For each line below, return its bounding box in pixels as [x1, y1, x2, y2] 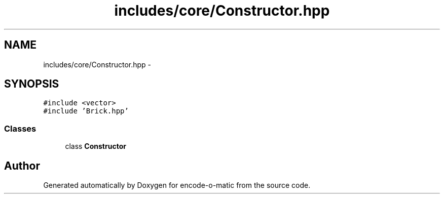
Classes [4, 123, 36, 134]
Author [4, 159, 40, 172]
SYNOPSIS [4, 77, 59, 91]
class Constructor [65, 142, 126, 151]
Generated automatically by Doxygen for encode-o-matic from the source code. [43, 181, 311, 190]
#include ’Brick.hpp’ [43, 107, 129, 115]
